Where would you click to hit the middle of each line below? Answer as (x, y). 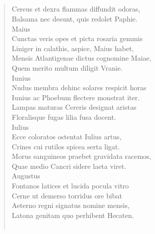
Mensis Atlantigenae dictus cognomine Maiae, (81, 58)
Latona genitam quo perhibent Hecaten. (73, 215)
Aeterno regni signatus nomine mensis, (71, 205)
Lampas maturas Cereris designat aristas (74, 107)
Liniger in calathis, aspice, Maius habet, (73, 48)
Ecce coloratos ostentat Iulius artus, (67, 137)
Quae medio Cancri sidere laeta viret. (69, 166)
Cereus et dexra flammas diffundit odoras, (76, 9)
